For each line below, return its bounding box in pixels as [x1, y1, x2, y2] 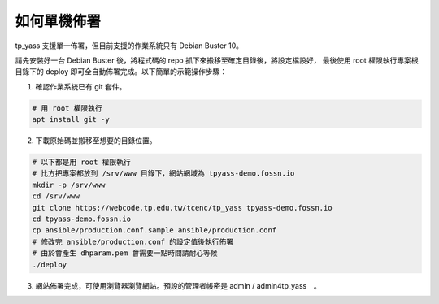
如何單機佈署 [15, 12, 102, 30]
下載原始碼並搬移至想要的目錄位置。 [35, 136, 157, 145]
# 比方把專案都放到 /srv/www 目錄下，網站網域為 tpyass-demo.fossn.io [32, 169, 295, 178]
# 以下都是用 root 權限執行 [32, 158, 132, 167]
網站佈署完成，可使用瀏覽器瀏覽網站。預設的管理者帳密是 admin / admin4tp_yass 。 [35, 280, 321, 290]
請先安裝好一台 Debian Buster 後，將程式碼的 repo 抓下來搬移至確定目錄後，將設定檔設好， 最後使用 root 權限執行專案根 [15, 55, 419, 65]
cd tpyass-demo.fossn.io [32, 215, 132, 224]
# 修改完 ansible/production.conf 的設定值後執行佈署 [32, 237, 234, 246]
